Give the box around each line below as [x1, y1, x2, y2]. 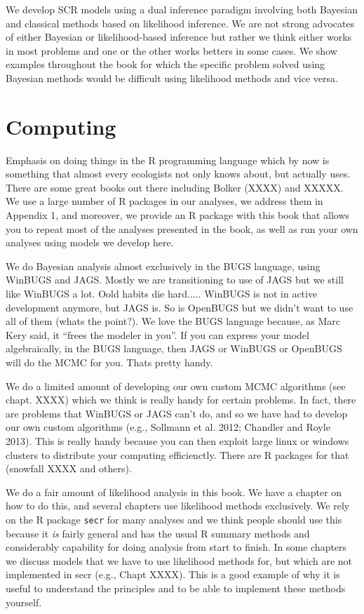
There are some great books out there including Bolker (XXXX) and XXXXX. [6, 180, 344, 194]
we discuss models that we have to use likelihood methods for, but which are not [6, 553, 353, 568]
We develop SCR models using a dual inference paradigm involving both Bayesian [6, 2, 358, 16]
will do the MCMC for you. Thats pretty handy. [6, 355, 213, 369]
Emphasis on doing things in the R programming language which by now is [6, 152, 330, 167]
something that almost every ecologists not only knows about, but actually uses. [6, 166, 351, 181]
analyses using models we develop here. [6, 235, 174, 250]
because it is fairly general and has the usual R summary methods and [6, 526, 310, 540]
